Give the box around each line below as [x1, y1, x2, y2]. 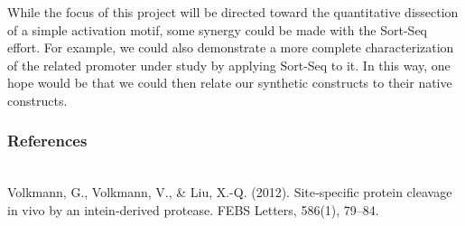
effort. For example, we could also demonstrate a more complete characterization [7, 38, 454, 57]
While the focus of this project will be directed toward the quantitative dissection [7, 3, 459, 21]
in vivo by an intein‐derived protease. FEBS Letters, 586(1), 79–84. [7, 200, 379, 219]
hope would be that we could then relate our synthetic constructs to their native [7, 73, 452, 92]
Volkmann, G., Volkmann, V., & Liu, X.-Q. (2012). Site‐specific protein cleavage [7, 183, 452, 202]
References [7, 129, 88, 152]
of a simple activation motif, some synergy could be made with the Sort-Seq [7, 20, 428, 39]
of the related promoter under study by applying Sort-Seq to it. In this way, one [7, 55, 451, 74]
